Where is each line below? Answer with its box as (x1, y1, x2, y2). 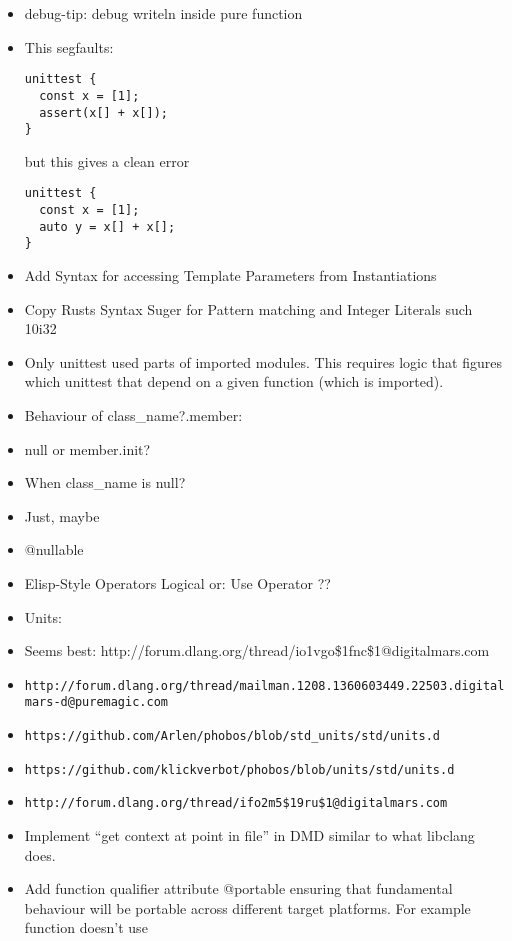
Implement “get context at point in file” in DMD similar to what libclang (24, 825, 475, 846)
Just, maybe (24, 505, 100, 526)
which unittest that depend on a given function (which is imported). (24, 371, 444, 392)
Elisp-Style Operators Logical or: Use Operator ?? (24, 572, 331, 593)
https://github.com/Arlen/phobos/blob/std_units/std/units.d (24, 729, 441, 744)
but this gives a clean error (24, 150, 190, 171)
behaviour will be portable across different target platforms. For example (24, 897, 471, 918)
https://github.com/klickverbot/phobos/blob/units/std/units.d (24, 762, 455, 777)
